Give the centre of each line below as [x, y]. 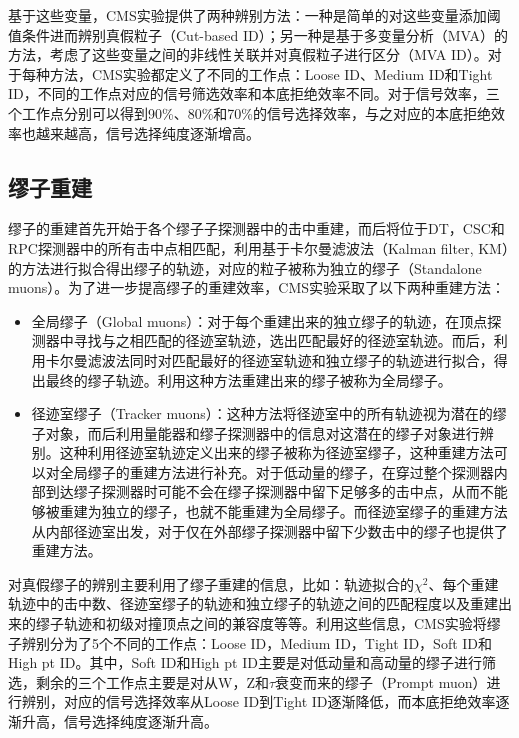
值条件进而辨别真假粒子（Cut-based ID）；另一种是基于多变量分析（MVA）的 [258, 34]
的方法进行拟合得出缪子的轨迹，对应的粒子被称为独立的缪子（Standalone [245, 267]
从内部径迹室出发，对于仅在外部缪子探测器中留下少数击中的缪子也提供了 [269, 530]
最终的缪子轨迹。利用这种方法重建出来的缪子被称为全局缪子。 [248, 379]
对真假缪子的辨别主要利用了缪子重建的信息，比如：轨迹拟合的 [211, 583]
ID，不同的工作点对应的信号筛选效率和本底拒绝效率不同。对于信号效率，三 [254, 93]
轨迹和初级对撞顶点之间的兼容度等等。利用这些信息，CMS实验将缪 [282, 623]
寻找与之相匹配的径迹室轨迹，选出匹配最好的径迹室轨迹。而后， [283, 340]
